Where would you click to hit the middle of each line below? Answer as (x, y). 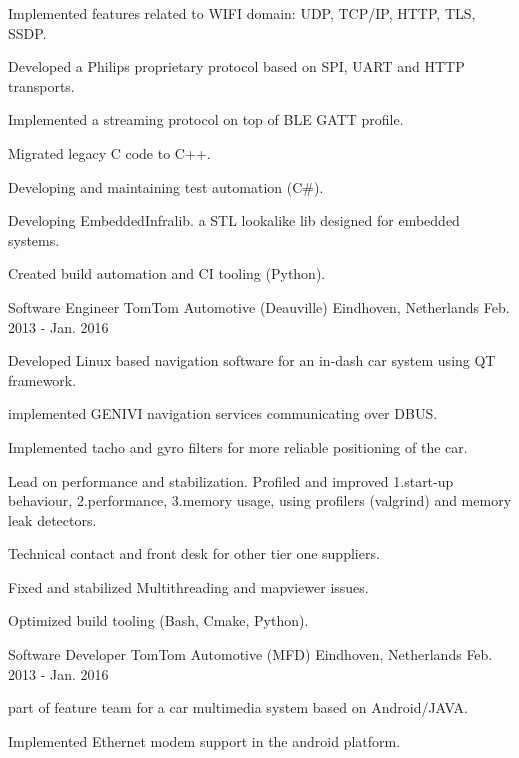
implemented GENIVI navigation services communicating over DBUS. (223, 413)
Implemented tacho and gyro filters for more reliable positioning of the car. (238, 446)
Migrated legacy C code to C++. (109, 152)
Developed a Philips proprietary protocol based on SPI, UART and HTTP (236, 66)
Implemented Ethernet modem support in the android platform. (204, 740)
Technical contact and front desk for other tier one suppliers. (194, 553)
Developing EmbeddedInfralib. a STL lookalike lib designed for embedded (234, 220)
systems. (34, 239)
